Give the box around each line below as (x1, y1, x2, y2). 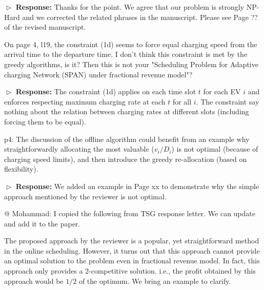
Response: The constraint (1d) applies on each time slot (15, 86, 196, 97)
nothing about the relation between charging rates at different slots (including (4, 106, 249, 117)
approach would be (4, 275, 64, 286)
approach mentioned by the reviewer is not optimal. (4, 191, 167, 201)
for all (172, 96, 192, 107)
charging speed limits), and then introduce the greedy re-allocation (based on (4, 153, 247, 164)
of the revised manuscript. (4, 22, 86, 32)
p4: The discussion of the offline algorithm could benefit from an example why (4, 133, 250, 144)
